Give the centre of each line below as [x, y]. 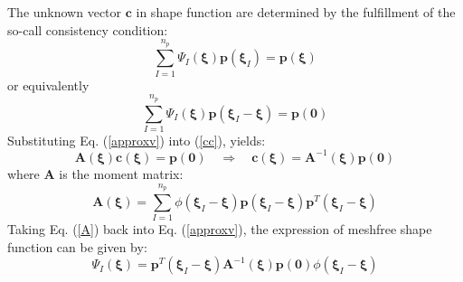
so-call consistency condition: [88, 29]
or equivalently [48, 85]
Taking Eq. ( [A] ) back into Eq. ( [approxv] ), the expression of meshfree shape [220, 229]
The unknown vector [65, 12]
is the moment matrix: [121, 173]
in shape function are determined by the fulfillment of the [296, 12]
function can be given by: [77, 246]
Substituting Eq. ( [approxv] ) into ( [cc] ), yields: [137, 140]
